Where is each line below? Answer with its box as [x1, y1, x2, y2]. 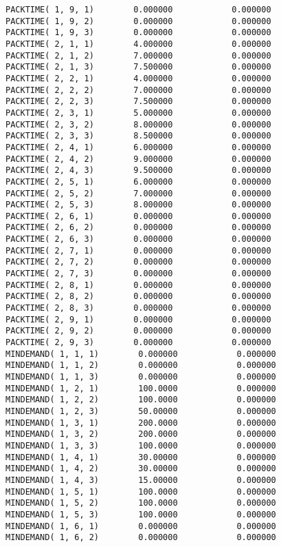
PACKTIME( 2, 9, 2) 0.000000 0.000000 [5, 326, 271, 336]
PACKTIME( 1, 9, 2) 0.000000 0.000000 [5, 16, 271, 26]
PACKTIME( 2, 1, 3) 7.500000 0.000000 [5, 62, 271, 72]
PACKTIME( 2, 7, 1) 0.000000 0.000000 [5, 245, 271, 256]
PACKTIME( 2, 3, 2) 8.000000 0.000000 [5, 119, 271, 130]
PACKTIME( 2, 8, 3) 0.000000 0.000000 [5, 303, 271, 313]
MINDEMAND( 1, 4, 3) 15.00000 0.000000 [5, 475, 276, 485]
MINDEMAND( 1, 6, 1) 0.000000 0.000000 [5, 521, 276, 531]
